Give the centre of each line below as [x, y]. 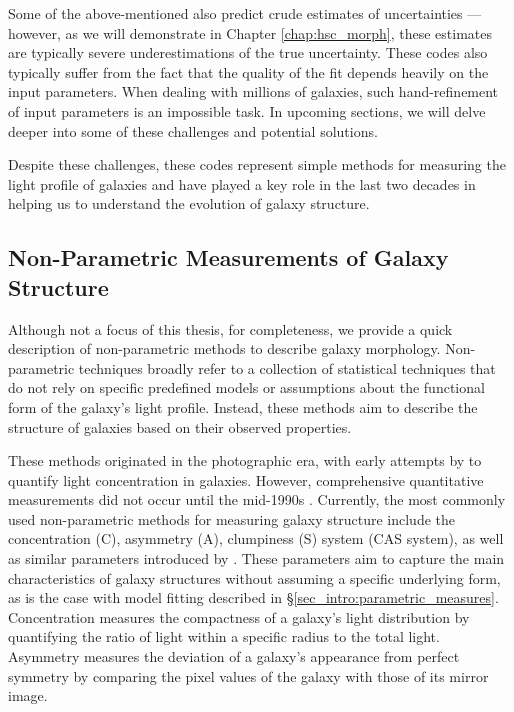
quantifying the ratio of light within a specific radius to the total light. [224, 636]
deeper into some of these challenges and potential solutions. [193, 130]
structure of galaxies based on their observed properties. [180, 426]
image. [28, 695]
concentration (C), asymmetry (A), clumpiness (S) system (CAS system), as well [256, 538]
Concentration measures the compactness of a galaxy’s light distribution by [239, 616]
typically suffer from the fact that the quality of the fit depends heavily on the [248, 71]
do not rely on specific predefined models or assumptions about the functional [246, 387]
